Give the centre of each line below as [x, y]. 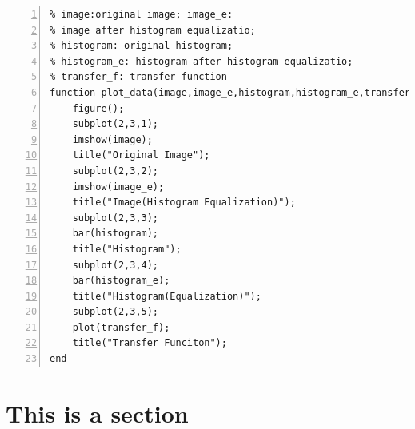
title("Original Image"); [141, 155]
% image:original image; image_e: [142, 14]
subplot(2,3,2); [116, 171]
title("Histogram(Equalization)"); [167, 296]
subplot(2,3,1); [116, 124]
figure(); [98, 108]
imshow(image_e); [118, 187]
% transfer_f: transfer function [138, 77]
